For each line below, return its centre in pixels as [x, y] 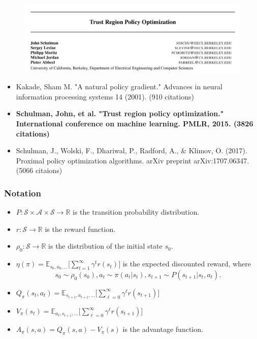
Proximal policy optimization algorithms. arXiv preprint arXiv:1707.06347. [133, 160]
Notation [23, 193]
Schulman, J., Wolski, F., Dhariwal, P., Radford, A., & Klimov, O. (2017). [132, 150]
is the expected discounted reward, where [187, 264]
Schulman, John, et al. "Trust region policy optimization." [120, 113]
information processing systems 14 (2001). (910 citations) [105, 96]
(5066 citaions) [39, 170]
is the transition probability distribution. [136, 212]
